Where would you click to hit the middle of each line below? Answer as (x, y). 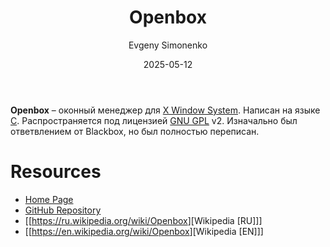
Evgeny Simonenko (168, 45)
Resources (56, 172)
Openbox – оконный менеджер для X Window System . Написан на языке (165, 110)
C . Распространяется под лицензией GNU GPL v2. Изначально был (154, 120)
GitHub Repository (63, 210)
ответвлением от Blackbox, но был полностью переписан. (135, 131)
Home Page (49, 199)
